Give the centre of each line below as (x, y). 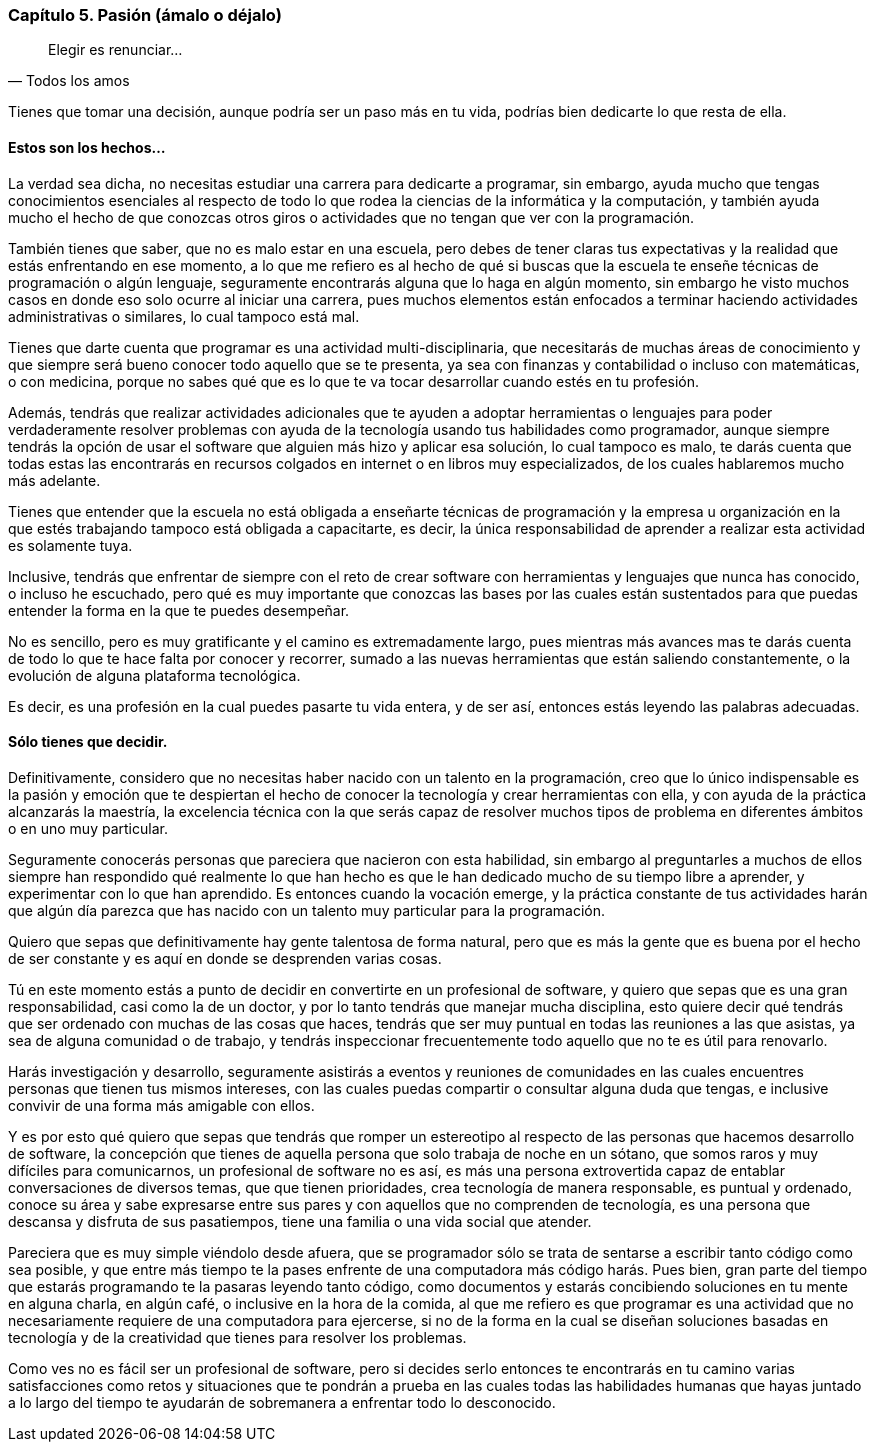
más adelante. (54, 480)
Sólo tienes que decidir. (88, 742)
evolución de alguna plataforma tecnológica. (154, 675)
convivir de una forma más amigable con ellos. (161, 1105)
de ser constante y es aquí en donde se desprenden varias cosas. (225, 958)
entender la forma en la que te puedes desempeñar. (179, 610)
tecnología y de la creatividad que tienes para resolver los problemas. (237, 1337)
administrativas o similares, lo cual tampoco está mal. (184, 316)
